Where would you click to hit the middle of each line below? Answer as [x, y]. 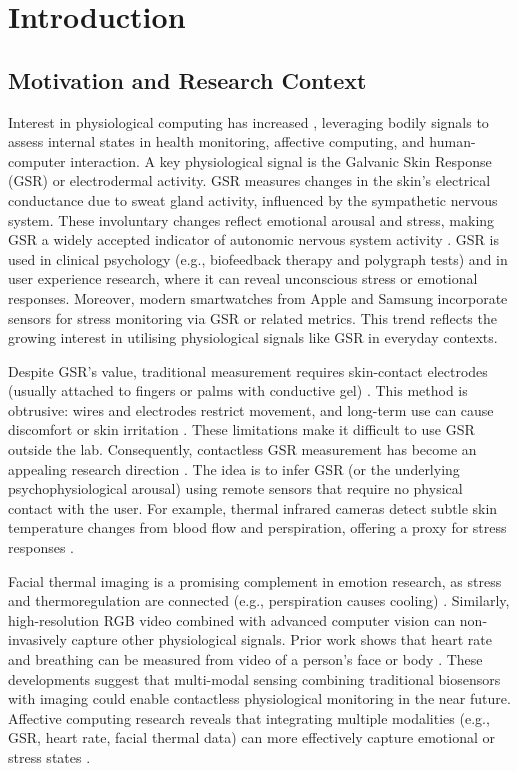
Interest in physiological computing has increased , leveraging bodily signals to [248, 121]
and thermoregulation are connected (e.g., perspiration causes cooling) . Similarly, [259, 600]
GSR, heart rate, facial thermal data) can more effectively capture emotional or [252, 737]
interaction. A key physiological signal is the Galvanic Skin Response [281, 160]
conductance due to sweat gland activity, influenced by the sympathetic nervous [253, 199]
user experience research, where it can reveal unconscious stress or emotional [243, 278]
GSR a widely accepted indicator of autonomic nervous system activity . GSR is [253, 239]
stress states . [49, 756]
